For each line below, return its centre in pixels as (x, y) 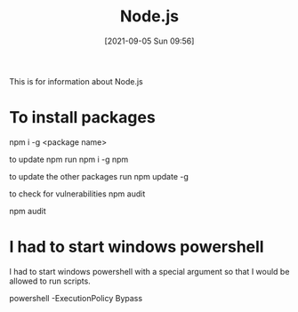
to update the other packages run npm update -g (99, 176)
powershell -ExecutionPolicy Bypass (76, 298)
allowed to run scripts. (50, 281)
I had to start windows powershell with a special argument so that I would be (149, 271)
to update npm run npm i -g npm (69, 159)
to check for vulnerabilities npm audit (77, 194)
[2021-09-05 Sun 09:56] (149, 41)
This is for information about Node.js (77, 81)
